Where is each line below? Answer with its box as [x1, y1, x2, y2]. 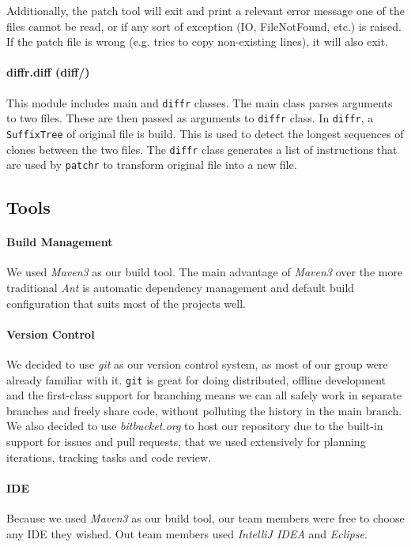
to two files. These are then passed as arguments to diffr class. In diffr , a [6, 110, 374, 126]
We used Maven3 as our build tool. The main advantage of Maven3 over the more [6, 264, 403, 280]
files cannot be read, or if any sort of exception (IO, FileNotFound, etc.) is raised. [6, 17, 402, 34]
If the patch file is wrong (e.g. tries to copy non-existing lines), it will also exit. [6, 33, 389, 50]
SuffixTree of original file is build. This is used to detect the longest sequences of [6, 125, 404, 141]
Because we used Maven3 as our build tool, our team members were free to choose [6, 510, 405, 526]
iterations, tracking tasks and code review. [6, 448, 211, 465]
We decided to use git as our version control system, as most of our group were [6, 356, 388, 373]
